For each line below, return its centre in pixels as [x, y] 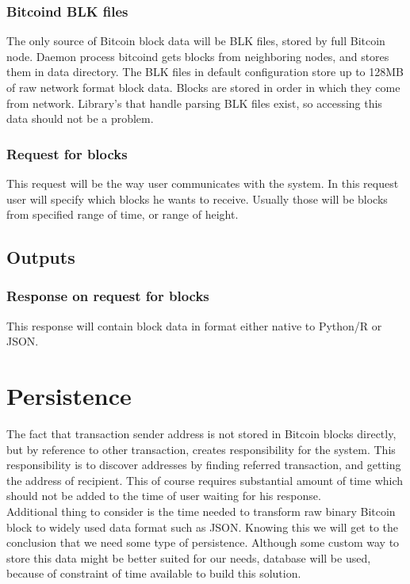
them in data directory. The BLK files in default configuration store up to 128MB [205, 72]
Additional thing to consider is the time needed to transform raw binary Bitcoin [201, 511]
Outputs [41, 257]
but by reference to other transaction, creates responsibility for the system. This [201, 449]
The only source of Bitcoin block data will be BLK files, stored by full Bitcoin [196, 41]
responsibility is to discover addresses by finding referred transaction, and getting [204, 465]
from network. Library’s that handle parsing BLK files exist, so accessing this [194, 103]
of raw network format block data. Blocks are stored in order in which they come [203, 87]
